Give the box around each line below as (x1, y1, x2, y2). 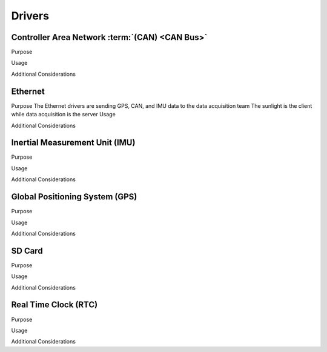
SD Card (11, 245, 43, 256)
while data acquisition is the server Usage (11, 111, 116, 118)
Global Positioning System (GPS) (11, 191, 137, 202)
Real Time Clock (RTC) (11, 300, 98, 310)
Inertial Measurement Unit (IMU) (11, 138, 136, 148)
